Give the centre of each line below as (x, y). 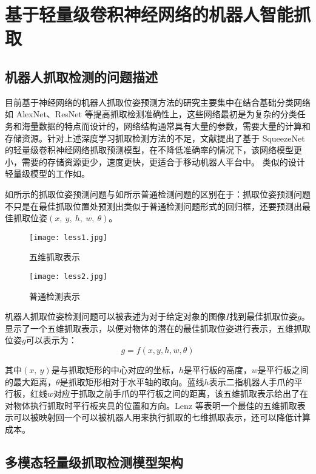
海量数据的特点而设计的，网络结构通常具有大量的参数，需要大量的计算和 (166, 125)
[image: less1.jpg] (68, 237)
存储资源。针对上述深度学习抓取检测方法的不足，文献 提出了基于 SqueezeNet (155, 138)
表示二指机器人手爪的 (251, 381)
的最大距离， (30, 381)
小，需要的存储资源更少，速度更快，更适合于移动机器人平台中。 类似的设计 (155, 161)
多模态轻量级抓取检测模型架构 (94, 462)
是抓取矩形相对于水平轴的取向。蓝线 (132, 381)
